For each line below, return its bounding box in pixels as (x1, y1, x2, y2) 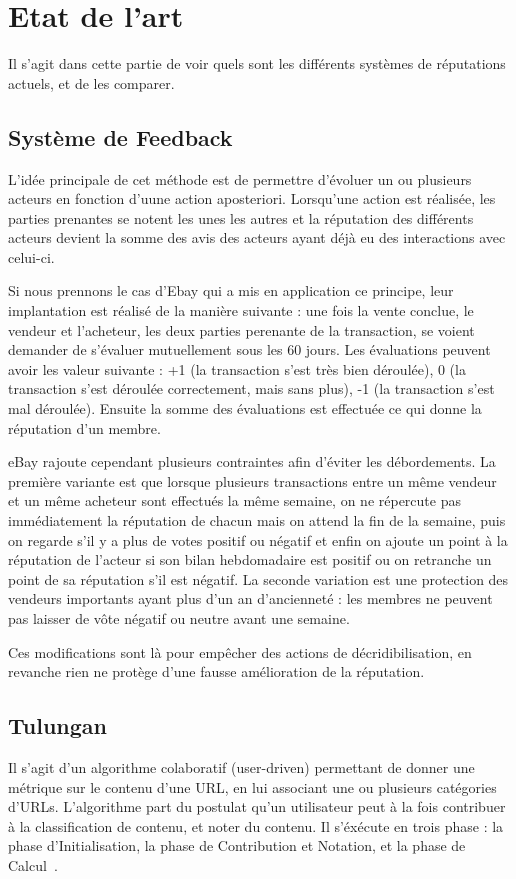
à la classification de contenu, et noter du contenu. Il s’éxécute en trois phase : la (8, 815, 504, 836)
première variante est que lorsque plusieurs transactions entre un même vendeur (8, 470, 497, 491)
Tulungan (8, 710, 107, 741)
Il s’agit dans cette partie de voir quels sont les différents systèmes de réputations (8, 53, 506, 74)
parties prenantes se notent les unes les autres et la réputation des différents (8, 207, 474, 228)
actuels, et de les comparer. (8, 72, 175, 93)
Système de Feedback (8, 121, 233, 152)
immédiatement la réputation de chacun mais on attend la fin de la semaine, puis (8, 510, 506, 531)
